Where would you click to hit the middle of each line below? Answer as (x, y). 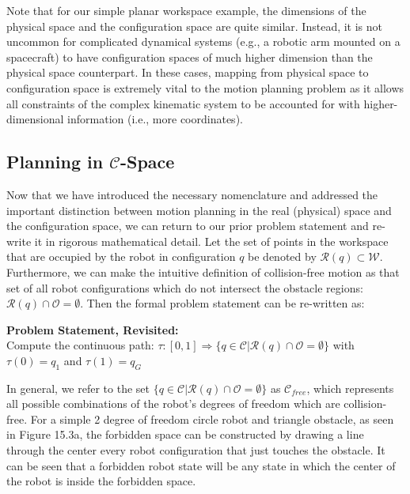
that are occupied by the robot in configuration (121, 256)
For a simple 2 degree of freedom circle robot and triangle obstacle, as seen (212, 419)
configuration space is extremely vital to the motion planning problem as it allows (205, 87)
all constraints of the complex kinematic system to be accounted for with (183, 103)
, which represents (350, 388)
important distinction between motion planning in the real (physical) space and (199, 210)
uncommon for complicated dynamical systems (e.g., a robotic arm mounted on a (203, 41)
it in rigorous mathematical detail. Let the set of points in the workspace (211, 241)
